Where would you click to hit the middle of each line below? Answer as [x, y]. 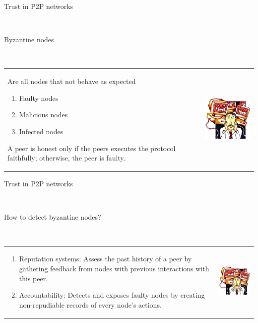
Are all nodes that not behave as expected [72, 81]
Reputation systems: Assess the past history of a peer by [105, 259]
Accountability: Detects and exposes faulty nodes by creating [112, 295]
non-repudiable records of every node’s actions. [90, 304]
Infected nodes [41, 131]
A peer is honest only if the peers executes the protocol [92, 148]
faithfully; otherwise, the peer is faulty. [66, 158]
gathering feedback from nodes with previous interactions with [114, 268]
